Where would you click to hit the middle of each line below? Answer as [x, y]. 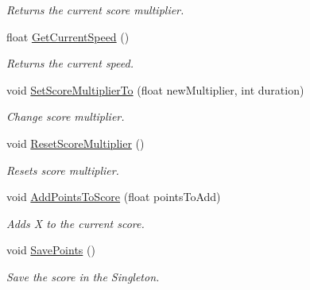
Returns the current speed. [70, 63]
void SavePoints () [51, 250]
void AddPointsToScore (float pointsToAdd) [114, 197]
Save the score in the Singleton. [83, 276]
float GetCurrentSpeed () [68, 36]
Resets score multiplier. [63, 170]
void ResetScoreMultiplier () [76, 143]
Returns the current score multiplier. [95, 10]
